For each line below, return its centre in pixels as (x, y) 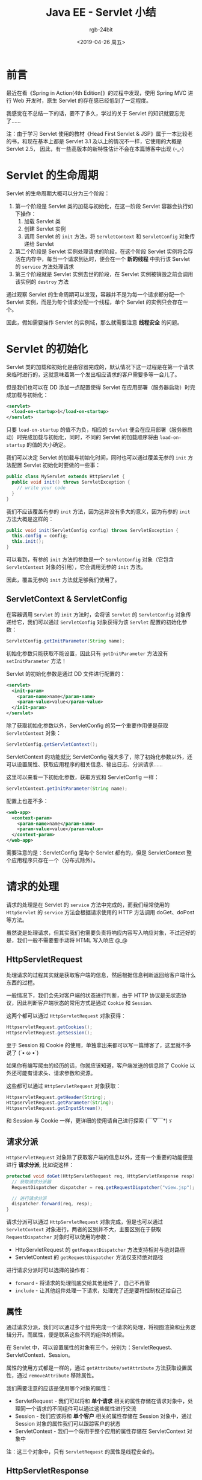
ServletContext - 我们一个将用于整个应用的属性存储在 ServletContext (100, 1431)
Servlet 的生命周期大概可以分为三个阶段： (58, 193)
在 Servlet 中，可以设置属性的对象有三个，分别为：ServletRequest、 (91, 1347)
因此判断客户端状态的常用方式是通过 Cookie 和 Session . (84, 1002)
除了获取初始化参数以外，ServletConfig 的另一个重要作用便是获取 (87, 726)
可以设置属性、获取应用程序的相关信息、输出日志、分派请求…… (85, 764)
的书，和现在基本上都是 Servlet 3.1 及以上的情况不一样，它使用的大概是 (94, 141)
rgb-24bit (101, 29)
